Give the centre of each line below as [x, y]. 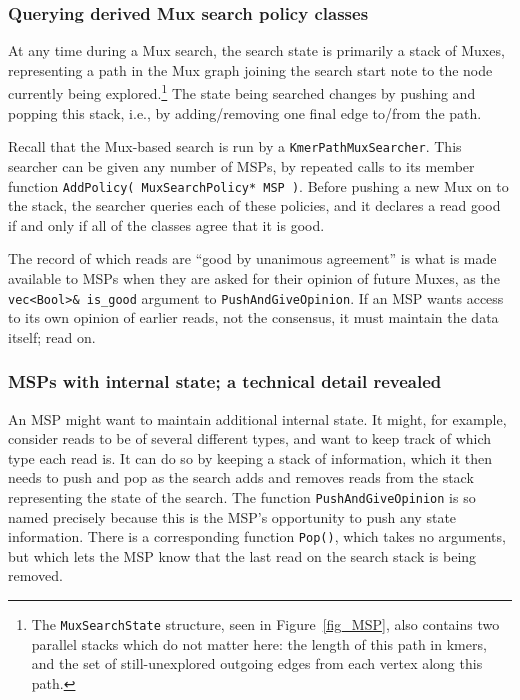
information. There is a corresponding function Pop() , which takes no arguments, [257, 536]
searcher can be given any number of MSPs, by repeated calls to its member [241, 165]
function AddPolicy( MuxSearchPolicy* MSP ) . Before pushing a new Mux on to [258, 185]
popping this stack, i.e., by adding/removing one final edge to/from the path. [245, 112]
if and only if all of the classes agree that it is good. [166, 224]
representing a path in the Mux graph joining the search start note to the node [250, 69]
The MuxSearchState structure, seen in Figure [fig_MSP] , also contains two [265, 624]
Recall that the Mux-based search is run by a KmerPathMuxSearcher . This [235, 146]
